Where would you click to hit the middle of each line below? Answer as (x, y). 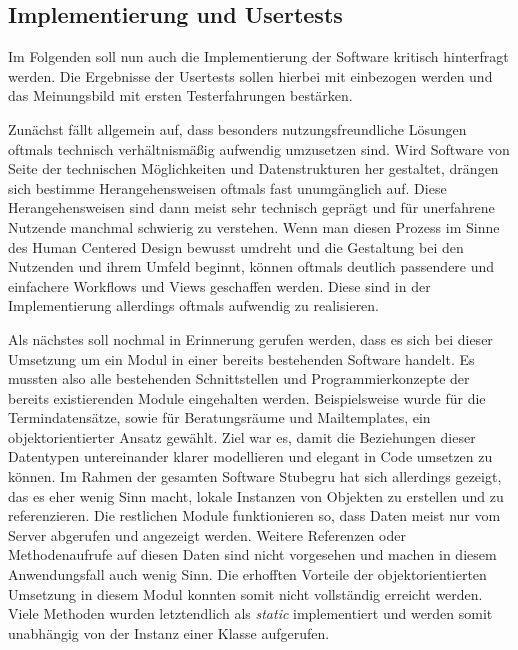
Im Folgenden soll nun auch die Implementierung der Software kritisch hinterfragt (258, 56)
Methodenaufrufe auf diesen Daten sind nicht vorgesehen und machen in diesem (252, 554)
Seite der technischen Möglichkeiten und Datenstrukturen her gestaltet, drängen (253, 168)
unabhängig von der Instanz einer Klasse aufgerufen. (169, 632)
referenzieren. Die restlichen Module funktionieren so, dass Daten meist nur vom (254, 515)
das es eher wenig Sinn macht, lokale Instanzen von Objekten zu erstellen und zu (256, 495)
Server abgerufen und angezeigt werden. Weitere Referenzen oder (207, 534)
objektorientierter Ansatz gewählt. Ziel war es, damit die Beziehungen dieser (242, 436)
